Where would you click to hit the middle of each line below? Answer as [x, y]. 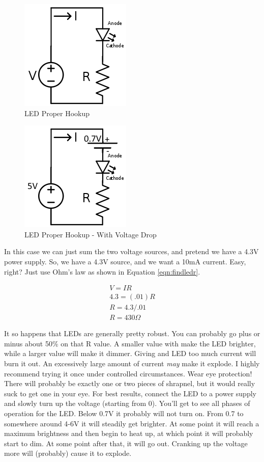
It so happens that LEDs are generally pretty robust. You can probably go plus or [132, 333]
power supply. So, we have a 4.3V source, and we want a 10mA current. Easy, [125, 261]
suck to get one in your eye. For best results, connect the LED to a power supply [130, 393]
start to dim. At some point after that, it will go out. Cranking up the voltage [126, 443]
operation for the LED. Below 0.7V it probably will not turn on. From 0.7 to [124, 413]
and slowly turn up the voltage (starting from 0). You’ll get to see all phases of [127, 403]
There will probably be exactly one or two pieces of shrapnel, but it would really [130, 383]
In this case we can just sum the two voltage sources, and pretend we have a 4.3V [131, 251]
